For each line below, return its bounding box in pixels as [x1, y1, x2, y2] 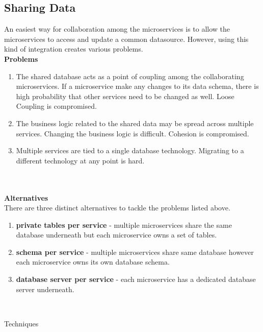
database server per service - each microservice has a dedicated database [16, 274, 256, 284]
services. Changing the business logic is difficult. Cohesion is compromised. [16, 128, 249, 138]
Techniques [4, 318, 39, 328]
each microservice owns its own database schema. [16, 256, 170, 267]
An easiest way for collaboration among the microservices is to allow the [4, 23, 230, 34]
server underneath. [16, 283, 74, 294]
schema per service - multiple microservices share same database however [16, 246, 254, 257]
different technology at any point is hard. [16, 155, 145, 165]
